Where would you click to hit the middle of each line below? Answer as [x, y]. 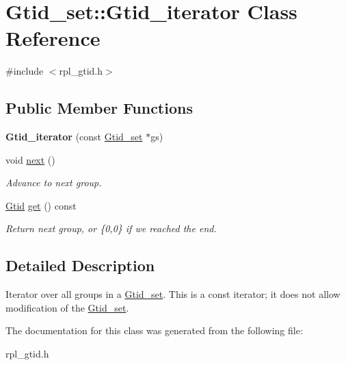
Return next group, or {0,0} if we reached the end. [111, 228]
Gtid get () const [41, 205]
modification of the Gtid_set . [67, 307]
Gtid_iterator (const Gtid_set [74, 137]
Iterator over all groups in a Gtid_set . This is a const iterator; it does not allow [173, 294]
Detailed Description [80, 265]
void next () [30, 159]
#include [25, 71]
